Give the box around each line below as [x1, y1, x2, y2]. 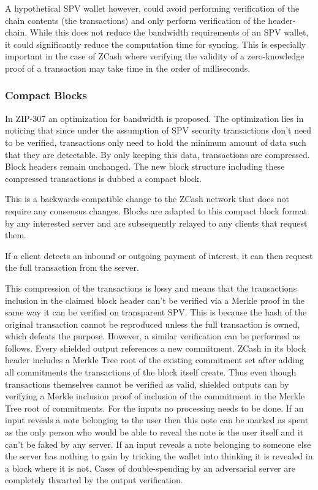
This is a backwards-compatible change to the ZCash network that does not [5, 192, 289, 205]
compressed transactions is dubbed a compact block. [5, 171, 202, 184]
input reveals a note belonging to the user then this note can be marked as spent [5, 413, 309, 426]
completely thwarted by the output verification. [5, 473, 183, 486]
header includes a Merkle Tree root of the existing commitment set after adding [5, 353, 305, 366]
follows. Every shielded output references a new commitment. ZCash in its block [5, 341, 306, 354]
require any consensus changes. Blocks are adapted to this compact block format [5, 204, 308, 217]
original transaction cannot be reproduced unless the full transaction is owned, [5, 317, 300, 330]
